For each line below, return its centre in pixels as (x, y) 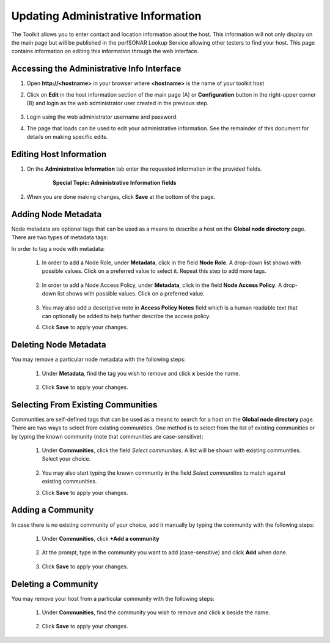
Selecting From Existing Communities (84, 405)
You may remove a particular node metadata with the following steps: (99, 359)
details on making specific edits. (67, 137)
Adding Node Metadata (57, 214)
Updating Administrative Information (106, 16)
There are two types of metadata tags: (60, 237)
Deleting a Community (55, 584)
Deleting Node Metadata (59, 345)
